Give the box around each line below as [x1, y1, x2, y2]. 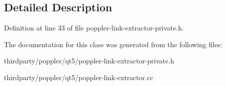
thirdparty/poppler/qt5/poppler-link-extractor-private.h [4, 56, 174, 66]
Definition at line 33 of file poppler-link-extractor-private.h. [4, 23, 184, 33]
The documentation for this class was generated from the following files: [4, 39, 223, 49]
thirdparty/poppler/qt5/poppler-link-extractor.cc [4, 72, 153, 82]
